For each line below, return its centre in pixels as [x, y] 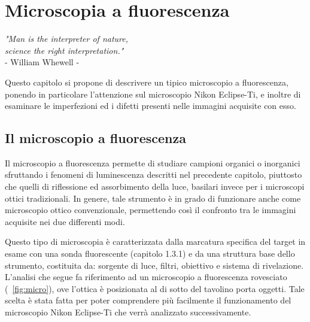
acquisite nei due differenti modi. [65, 221]
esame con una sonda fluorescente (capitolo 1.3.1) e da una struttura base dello [150, 253]
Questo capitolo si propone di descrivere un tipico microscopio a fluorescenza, [147, 82]
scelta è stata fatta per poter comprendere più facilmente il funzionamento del [148, 300]
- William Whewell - [42, 62]
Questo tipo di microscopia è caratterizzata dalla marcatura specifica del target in [155, 242]
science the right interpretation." [64, 50]
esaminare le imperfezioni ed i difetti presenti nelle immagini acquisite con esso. [151, 106]
